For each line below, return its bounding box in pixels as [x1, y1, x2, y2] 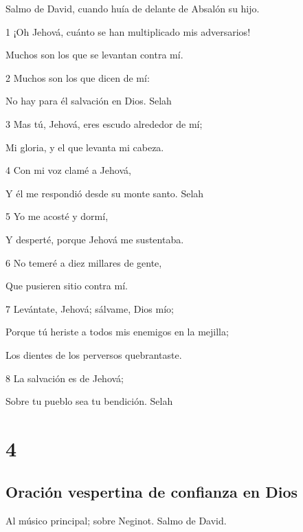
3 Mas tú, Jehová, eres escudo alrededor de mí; [5, 116, 203, 131]
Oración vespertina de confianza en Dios [5, 481, 298, 502]
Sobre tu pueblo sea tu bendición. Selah [5, 394, 173, 408]
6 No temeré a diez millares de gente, [5, 255, 162, 269]
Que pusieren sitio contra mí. [5, 278, 128, 293]
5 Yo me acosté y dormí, [5, 209, 109, 223]
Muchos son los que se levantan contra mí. [5, 47, 183, 62]
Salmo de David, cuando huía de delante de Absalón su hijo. [5, 1, 260, 15]
